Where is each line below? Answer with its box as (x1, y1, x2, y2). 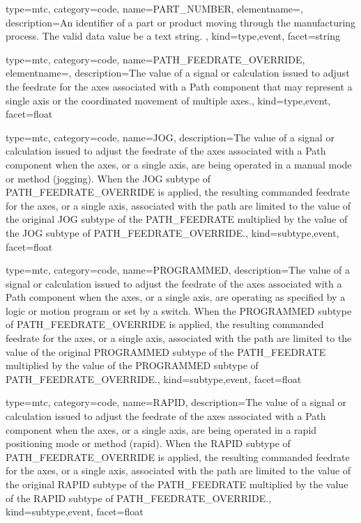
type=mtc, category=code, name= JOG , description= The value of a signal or (6, 130, 335, 144)
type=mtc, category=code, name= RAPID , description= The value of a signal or (6, 395, 346, 409)
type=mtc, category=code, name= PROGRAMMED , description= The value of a (6, 263, 350, 277)
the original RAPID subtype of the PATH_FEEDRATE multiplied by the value (6, 477, 348, 491)
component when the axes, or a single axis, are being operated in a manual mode (6, 157, 352, 171)
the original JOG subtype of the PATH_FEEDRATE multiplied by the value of (6, 212, 348, 226)
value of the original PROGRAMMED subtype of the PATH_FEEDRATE (6, 344, 326, 359)
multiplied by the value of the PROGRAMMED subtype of (6, 358, 259, 373)
